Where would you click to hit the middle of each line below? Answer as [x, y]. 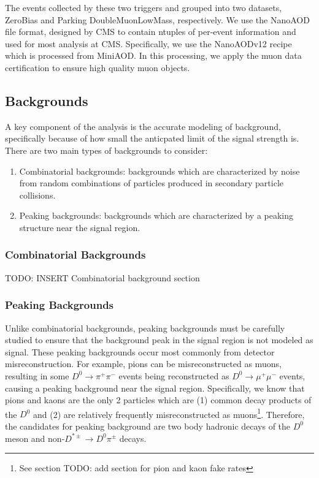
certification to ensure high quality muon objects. [98, 67]
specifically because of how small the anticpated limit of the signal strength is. [152, 138]
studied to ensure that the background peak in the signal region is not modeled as [159, 340]
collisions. [37, 195]
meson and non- [35, 438]
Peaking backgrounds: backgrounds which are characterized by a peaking [156, 215]
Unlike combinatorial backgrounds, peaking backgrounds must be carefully [145, 328]
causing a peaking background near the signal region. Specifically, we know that [155, 388]
